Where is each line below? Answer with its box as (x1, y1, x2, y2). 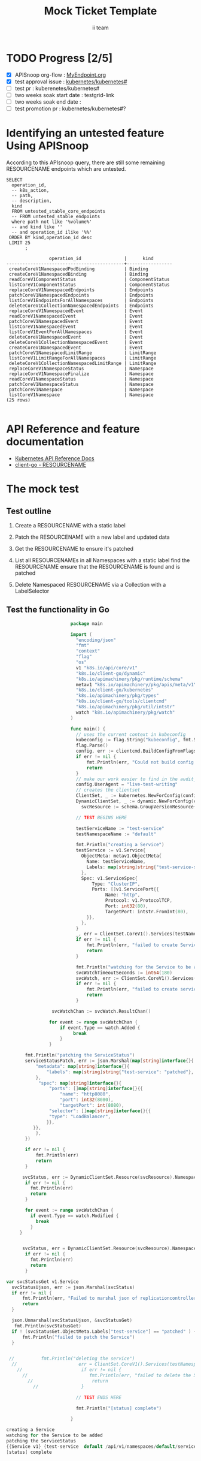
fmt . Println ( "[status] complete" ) (75, 1405, 162, 1411)
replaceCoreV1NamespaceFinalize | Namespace (8, 371, 154, 377)
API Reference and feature (6, 422, 140, 436)
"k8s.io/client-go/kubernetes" (75, 687, 154, 693)
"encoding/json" (75, 637, 117, 643)
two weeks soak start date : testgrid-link (14, 91, 115, 98)
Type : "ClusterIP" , (92, 881, 141, 887)
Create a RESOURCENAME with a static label (14, 521, 126, 529)
